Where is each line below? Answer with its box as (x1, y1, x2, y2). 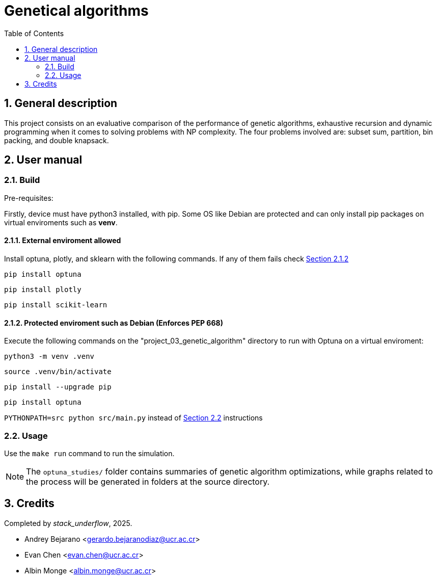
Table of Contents (4, 29, 64, 38)
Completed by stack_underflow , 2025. (4, 518, 132, 528)
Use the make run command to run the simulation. (4, 449, 175, 458)
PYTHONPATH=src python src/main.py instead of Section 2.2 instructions (4, 413, 263, 423)
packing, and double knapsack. (4, 136, 109, 145)
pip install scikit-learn (4, 301, 107, 309)
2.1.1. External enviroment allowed (4, 236, 121, 245)
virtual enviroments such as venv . (4, 218, 118, 227)
